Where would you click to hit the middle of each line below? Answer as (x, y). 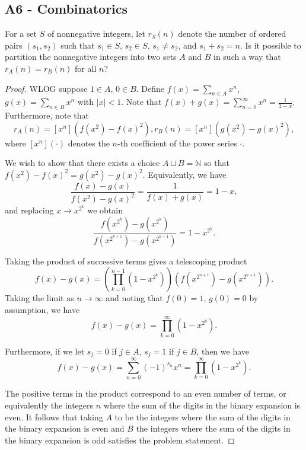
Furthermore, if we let (45, 351)
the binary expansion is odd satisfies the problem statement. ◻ (120, 440)
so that (217, 163)
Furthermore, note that (47, 115)
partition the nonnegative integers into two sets (91, 57)
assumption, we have (42, 310)
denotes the (89, 143)
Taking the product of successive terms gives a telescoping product (126, 261)
